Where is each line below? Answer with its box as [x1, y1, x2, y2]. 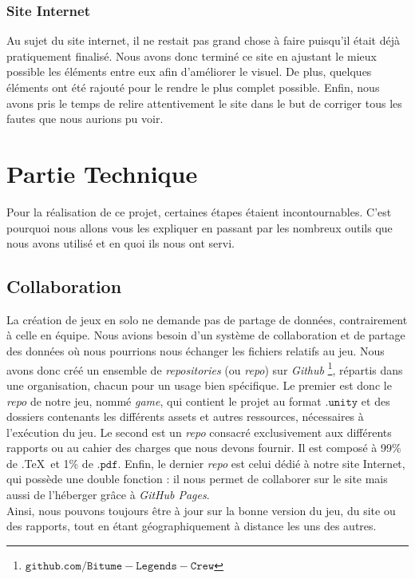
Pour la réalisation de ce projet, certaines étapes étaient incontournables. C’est [6, 203, 392, 220]
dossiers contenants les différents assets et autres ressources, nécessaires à [6, 408, 364, 425]
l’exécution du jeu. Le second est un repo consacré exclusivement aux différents [6, 423, 392, 440]
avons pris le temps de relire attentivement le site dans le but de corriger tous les [6, 94, 402, 111]
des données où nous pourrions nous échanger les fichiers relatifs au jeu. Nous [6, 343, 385, 359]
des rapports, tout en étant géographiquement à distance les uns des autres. [6, 518, 377, 534]
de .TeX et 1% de [6, 454, 93, 471]
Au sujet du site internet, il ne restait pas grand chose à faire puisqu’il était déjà [6, 32, 400, 49]
